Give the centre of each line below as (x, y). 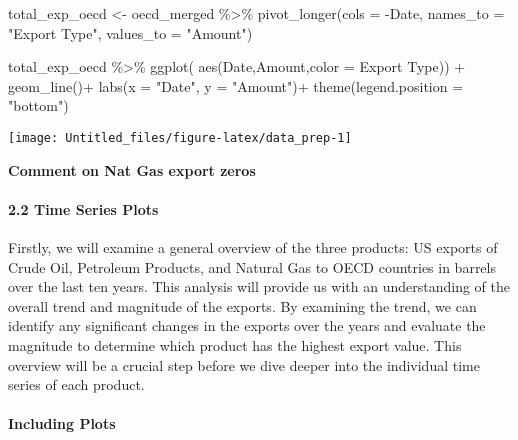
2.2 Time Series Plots (83, 208)
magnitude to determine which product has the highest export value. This (235, 344)
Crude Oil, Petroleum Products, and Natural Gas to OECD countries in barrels (252, 266)
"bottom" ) (38, 105)
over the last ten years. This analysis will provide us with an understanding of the (259, 286)
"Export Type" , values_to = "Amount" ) (130, 32)
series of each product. (76, 384)
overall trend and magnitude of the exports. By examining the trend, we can (242, 305)
